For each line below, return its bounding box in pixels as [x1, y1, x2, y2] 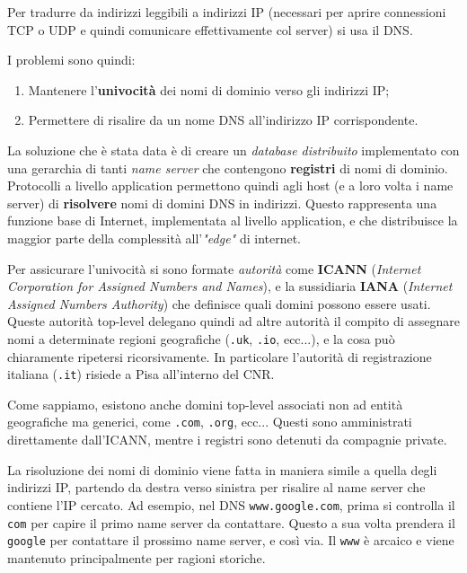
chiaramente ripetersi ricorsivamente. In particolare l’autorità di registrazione [7, 347, 432, 366]
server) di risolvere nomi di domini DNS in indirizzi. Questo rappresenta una [7, 193, 437, 212]
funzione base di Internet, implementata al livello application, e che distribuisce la [7, 211, 458, 230]
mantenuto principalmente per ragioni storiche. [7, 548, 266, 567]
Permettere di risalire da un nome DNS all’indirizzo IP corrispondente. [28, 110, 419, 129]
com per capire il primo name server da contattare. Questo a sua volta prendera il [7, 513, 455, 532]
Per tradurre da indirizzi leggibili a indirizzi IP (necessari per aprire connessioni [7, 3, 446, 21]
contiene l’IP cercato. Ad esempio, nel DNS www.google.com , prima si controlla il [7, 495, 455, 514]
